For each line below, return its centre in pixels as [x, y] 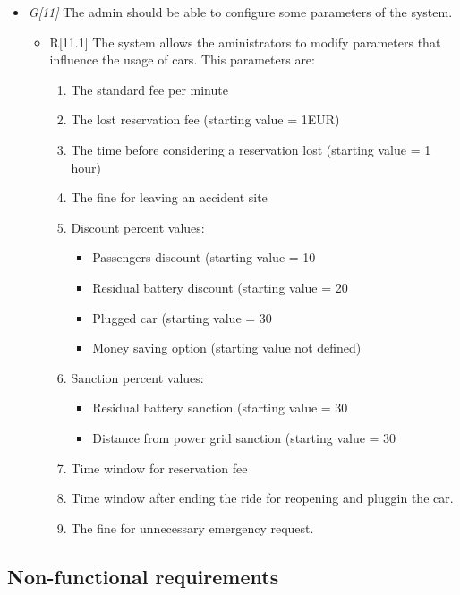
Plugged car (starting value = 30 [182, 317]
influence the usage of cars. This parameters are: [182, 59]
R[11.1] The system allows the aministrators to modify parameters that [245, 42]
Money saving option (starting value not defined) [227, 348]
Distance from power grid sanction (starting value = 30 [244, 437]
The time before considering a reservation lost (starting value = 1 [251, 149]
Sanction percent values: [137, 377]
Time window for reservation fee [159, 467]
